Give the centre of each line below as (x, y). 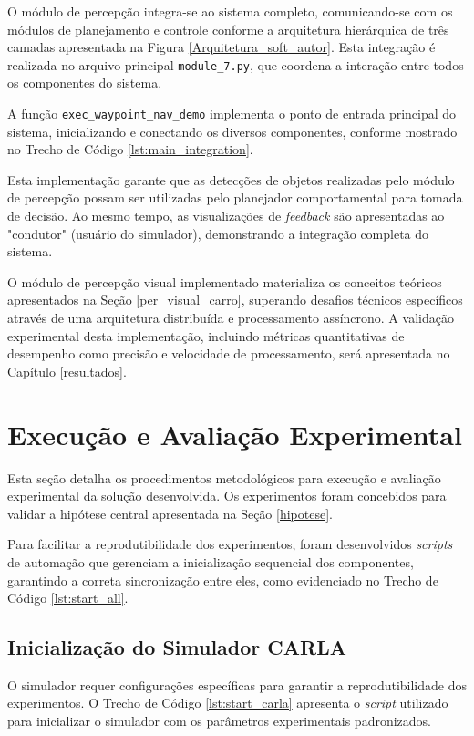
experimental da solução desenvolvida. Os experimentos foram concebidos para (227, 496)
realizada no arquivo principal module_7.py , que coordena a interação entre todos (236, 64)
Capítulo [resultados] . (67, 371)
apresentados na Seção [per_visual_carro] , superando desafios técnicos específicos (235, 300)
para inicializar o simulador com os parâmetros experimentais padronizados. (219, 721)
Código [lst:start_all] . (68, 598)
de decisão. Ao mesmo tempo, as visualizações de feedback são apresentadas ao (226, 216)
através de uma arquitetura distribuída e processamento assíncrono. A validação (231, 318)
